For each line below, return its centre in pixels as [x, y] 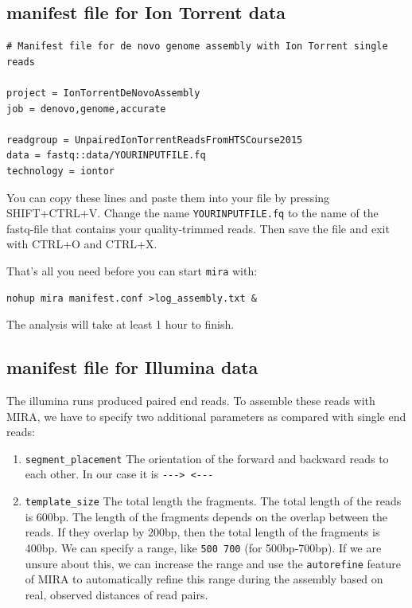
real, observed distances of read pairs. [117, 594]
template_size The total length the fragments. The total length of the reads [213, 501]
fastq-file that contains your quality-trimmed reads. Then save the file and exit [198, 228]
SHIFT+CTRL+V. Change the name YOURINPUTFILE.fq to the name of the [192, 213]
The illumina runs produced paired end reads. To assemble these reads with [191, 401]
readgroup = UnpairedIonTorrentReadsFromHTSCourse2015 [155, 140]
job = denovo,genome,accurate [86, 109]
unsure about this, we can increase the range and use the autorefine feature [213, 563]
